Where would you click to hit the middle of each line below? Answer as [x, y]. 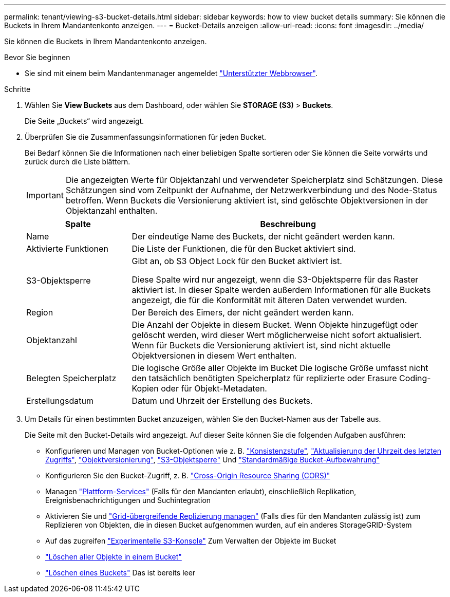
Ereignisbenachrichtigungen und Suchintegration [128, 500]
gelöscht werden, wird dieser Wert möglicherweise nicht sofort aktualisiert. [277, 335]
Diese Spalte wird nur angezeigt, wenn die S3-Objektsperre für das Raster [275, 279]
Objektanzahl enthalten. [111, 211]
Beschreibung [288, 224]
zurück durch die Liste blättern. [78, 162]
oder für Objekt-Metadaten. [214, 388]
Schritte [17, 89]
